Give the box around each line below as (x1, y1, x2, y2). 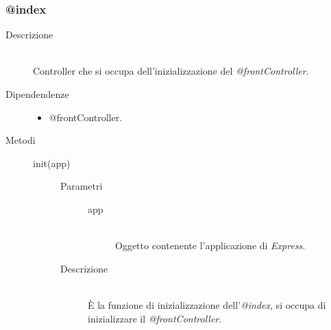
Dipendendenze (5, 87, 69, 101)
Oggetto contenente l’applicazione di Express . (115, 238, 306, 253)
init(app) (33, 155, 71, 170)
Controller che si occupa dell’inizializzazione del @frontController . (33, 64, 309, 78)
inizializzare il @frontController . (88, 311, 222, 325)
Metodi (5, 133, 36, 147)
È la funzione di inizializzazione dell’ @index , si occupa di (88, 297, 326, 312)
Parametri (60, 179, 103, 193)
